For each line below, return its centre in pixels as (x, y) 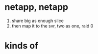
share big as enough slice (38, 21)
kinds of (22, 46)
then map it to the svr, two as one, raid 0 (52, 26)
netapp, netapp (37, 7)
